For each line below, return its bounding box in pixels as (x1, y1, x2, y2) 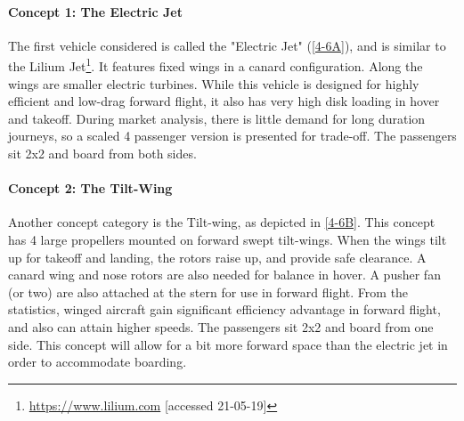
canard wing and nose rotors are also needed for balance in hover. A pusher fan (8, 265, 441, 284)
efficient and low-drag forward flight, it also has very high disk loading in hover (8, 92, 440, 110)
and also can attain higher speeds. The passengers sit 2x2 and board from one (8, 317, 434, 336)
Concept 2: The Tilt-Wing (8, 179, 173, 198)
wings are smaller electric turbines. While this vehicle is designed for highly (8, 74, 419, 93)
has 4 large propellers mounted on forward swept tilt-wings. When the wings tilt (8, 231, 447, 248)
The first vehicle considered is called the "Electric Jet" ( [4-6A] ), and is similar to (8, 36, 446, 54)
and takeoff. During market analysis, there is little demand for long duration (8, 109, 426, 127)
